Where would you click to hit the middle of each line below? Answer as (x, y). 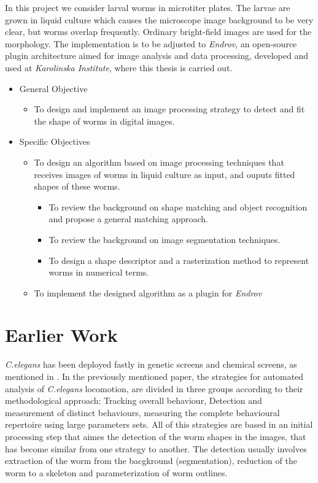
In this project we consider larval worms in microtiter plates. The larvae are (148, 7)
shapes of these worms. (77, 186)
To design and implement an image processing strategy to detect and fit (169, 109)
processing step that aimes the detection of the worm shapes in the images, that (156, 436)
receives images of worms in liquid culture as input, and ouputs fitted (165, 174)
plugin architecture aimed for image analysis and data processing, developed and (157, 56)
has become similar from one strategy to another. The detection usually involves (156, 448)
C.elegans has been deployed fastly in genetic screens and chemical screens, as (151, 364)
